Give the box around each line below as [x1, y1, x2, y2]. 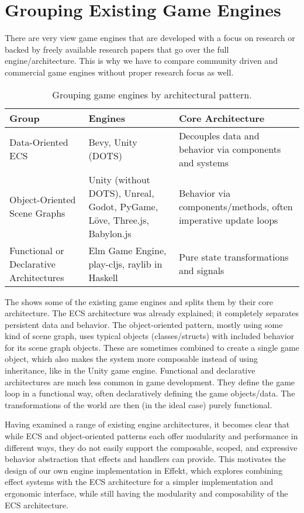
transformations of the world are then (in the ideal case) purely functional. [5, 398, 272, 411]
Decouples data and [178, 128, 260, 142]
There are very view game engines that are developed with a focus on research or [5, 32, 295, 44]
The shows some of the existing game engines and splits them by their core [5, 295, 274, 307]
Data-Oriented [9, 135, 68, 149]
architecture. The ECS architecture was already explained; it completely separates [5, 307, 299, 319]
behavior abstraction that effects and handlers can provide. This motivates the [5, 453, 286, 465]
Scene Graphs [9, 206, 65, 220]
